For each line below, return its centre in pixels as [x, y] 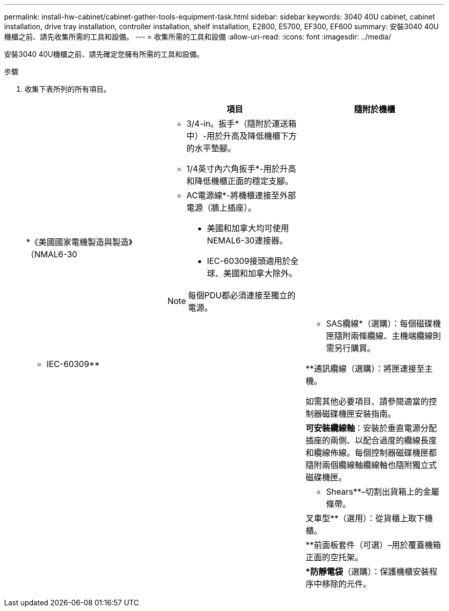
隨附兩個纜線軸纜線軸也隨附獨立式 [371, 465]
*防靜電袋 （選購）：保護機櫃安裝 [368, 572]
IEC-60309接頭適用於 [249, 261]
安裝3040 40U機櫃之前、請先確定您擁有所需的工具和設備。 [104, 54]
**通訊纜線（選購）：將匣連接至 [365, 369]
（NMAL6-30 [52, 254]
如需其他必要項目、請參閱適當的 [367, 401]
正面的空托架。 [334, 557]
